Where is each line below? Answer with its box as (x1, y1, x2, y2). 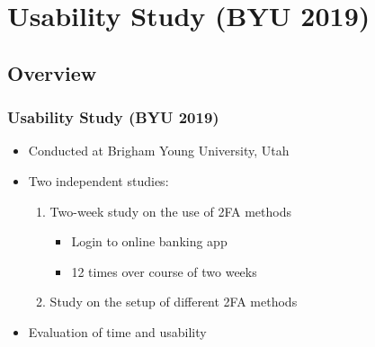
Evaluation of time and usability (28, 322, 207, 341)
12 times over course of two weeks (71, 262, 257, 280)
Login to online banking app (71, 232, 228, 251)
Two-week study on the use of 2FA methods (49, 201, 291, 220)
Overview (7, 58, 97, 86)
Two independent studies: (28, 171, 169, 190)
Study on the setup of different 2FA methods (49, 292, 298, 311)
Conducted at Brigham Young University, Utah (28, 141, 290, 160)
